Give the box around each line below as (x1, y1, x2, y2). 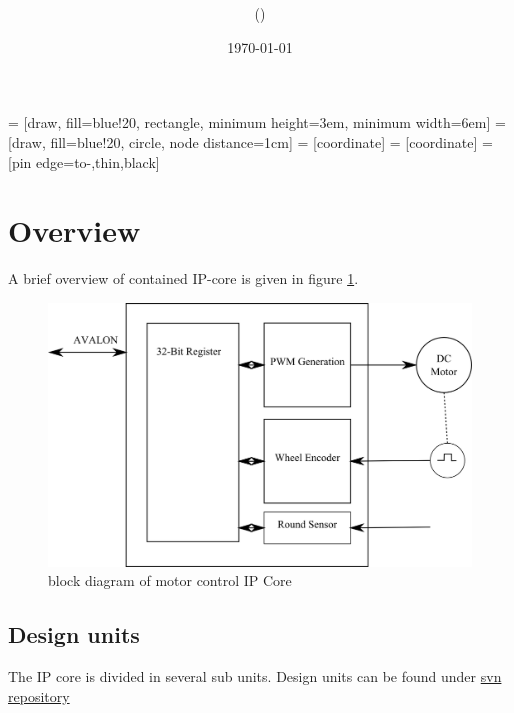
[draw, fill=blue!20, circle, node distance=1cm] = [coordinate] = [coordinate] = (8, 131, 493, 152)
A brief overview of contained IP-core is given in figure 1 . (8, 268, 359, 289)
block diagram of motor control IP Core (48, 570, 292, 591)
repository (8, 685, 70, 706)
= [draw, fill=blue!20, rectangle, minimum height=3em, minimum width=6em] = (8, 112, 506, 133)
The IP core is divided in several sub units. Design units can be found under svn (8, 665, 502, 686)
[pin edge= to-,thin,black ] (8, 151, 160, 172)
